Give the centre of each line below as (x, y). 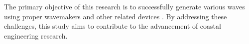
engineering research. (36, 35)
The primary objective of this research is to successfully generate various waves (124, 6)
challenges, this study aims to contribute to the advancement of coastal (113, 26)
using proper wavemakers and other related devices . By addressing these (116, 16)
